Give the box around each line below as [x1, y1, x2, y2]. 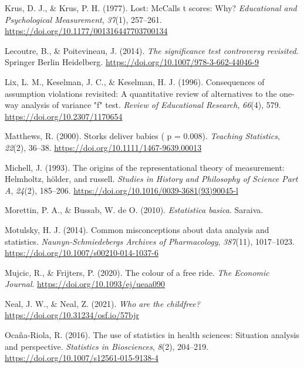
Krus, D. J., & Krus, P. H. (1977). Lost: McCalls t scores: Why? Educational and [5, 2, 297, 13]
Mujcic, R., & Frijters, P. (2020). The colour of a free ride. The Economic [5, 266, 269, 278]
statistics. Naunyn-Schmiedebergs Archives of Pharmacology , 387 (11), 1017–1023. [5, 235, 295, 247]
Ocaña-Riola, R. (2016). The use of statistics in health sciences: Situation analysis [5, 329, 299, 341]
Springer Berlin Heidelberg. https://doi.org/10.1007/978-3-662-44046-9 [5, 56, 259, 68]
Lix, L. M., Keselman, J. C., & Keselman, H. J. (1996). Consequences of [5, 75, 265, 87]
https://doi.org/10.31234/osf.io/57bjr [5, 309, 139, 321]
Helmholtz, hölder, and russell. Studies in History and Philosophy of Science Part [5, 173, 298, 185]
